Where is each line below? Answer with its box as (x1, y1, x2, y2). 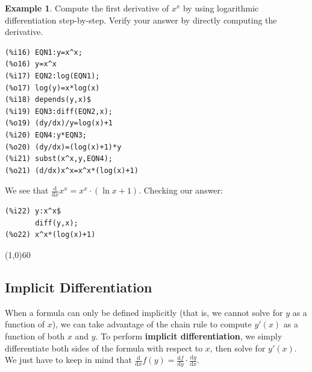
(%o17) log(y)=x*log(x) (5, 83, 100, 92)
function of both (5, 329, 65, 342)
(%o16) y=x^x (5, 60, 57, 69)
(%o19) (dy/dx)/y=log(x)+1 (5, 119, 113, 128)
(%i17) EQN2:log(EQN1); (5, 71, 100, 80)
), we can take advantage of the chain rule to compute (52, 318, 252, 330)
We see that (5, 184, 49, 197)
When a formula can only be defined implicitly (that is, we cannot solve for (5, 306, 283, 318)
